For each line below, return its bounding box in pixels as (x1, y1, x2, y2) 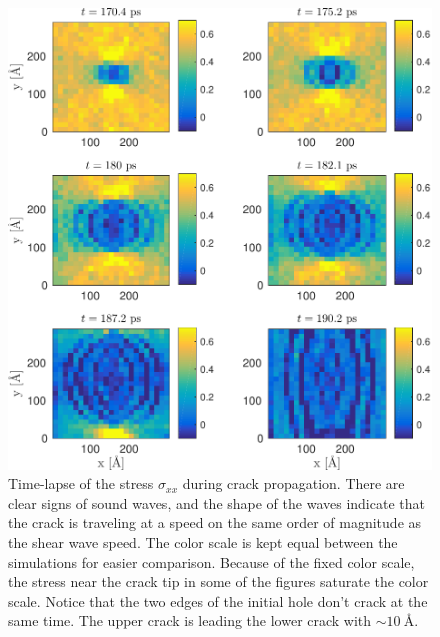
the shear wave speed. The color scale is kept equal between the (8, 532, 398, 553)
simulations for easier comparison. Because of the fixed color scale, (8, 551, 415, 572)
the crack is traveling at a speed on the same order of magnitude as (8, 512, 422, 533)
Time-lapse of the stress (8, 473, 154, 494)
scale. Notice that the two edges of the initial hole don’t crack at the (8, 590, 428, 611)
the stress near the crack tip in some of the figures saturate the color (8, 571, 429, 592)
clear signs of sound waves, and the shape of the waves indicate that (8, 492, 425, 513)
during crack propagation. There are (182, 473, 405, 494)
